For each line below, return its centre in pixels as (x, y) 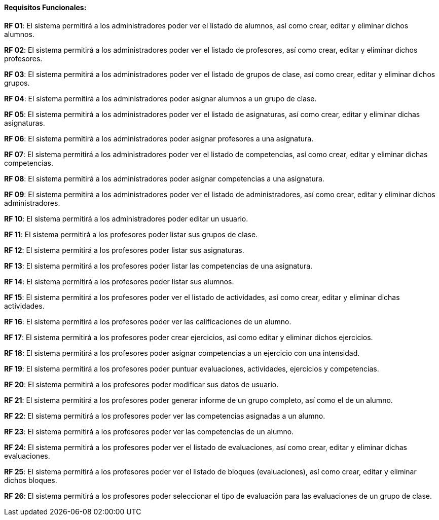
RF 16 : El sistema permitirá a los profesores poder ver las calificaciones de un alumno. (148, 321)
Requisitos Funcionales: (45, 7)
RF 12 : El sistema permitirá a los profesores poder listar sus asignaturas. (124, 250)
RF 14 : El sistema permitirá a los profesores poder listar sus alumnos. (119, 281)
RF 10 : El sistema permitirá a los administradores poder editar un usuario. (126, 218)
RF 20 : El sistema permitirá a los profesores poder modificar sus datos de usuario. (141, 384)
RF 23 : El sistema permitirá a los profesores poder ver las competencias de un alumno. (149, 431)
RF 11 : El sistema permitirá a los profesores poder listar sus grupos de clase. (131, 234)
